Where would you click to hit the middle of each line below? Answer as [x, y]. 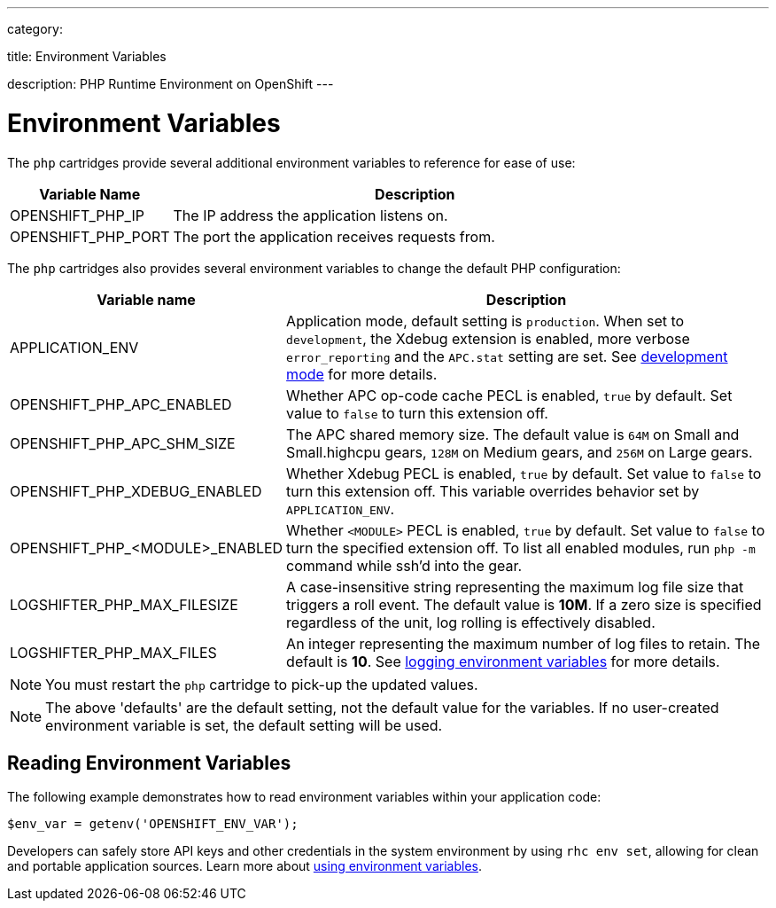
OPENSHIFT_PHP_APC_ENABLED [121, 404]
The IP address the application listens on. [310, 215]
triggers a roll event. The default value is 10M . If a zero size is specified [524, 604]
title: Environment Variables [87, 56]
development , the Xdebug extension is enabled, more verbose [488, 338]
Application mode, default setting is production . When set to [485, 321]
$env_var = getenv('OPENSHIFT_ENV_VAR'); [153, 824]
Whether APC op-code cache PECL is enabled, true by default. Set [509, 395]
